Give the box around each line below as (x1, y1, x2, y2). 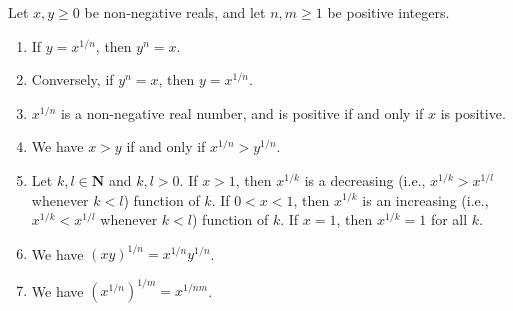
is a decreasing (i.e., (304, 169, 426, 190)
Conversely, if (31, 69, 114, 90)
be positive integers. (327, 2, 450, 22)
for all (430, 209, 468, 230)
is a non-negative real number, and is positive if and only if (60, 102, 424, 123)
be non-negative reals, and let (84, 2, 266, 22)
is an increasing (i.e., (362, 189, 489, 210)
